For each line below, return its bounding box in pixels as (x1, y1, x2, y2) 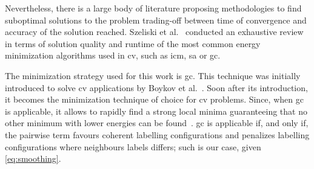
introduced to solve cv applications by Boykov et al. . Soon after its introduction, (5, 81, 308, 94)
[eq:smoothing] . (5, 152, 61, 165)
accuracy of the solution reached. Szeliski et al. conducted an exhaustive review (5, 25, 304, 38)
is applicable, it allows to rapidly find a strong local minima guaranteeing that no (5, 104, 307, 117)
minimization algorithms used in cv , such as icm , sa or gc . (5, 49, 221, 62)
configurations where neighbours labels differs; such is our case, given (5, 140, 261, 153)
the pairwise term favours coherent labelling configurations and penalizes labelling (5, 128, 310, 141)
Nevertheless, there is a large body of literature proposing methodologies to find (5, 2, 302, 14)
